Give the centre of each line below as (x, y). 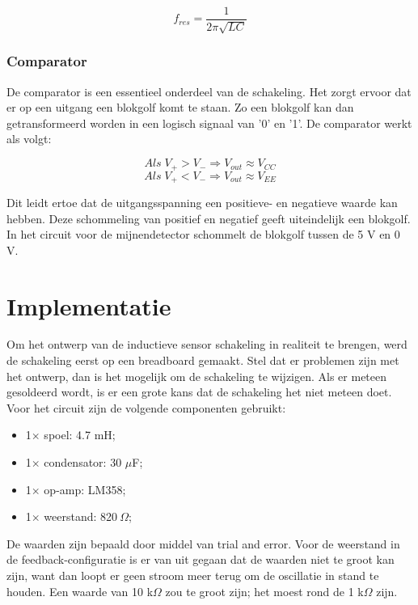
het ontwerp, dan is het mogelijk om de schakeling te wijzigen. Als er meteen (197, 376)
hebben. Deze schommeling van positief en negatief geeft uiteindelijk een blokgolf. (209, 218)
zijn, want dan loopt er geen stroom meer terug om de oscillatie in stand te (193, 575)
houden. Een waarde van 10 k (80, 591)
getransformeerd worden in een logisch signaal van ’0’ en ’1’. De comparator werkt (209, 123)
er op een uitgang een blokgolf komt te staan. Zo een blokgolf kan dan (180, 107)
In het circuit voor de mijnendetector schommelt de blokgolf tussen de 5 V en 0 (203, 234)
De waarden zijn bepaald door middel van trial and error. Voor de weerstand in (203, 543)
